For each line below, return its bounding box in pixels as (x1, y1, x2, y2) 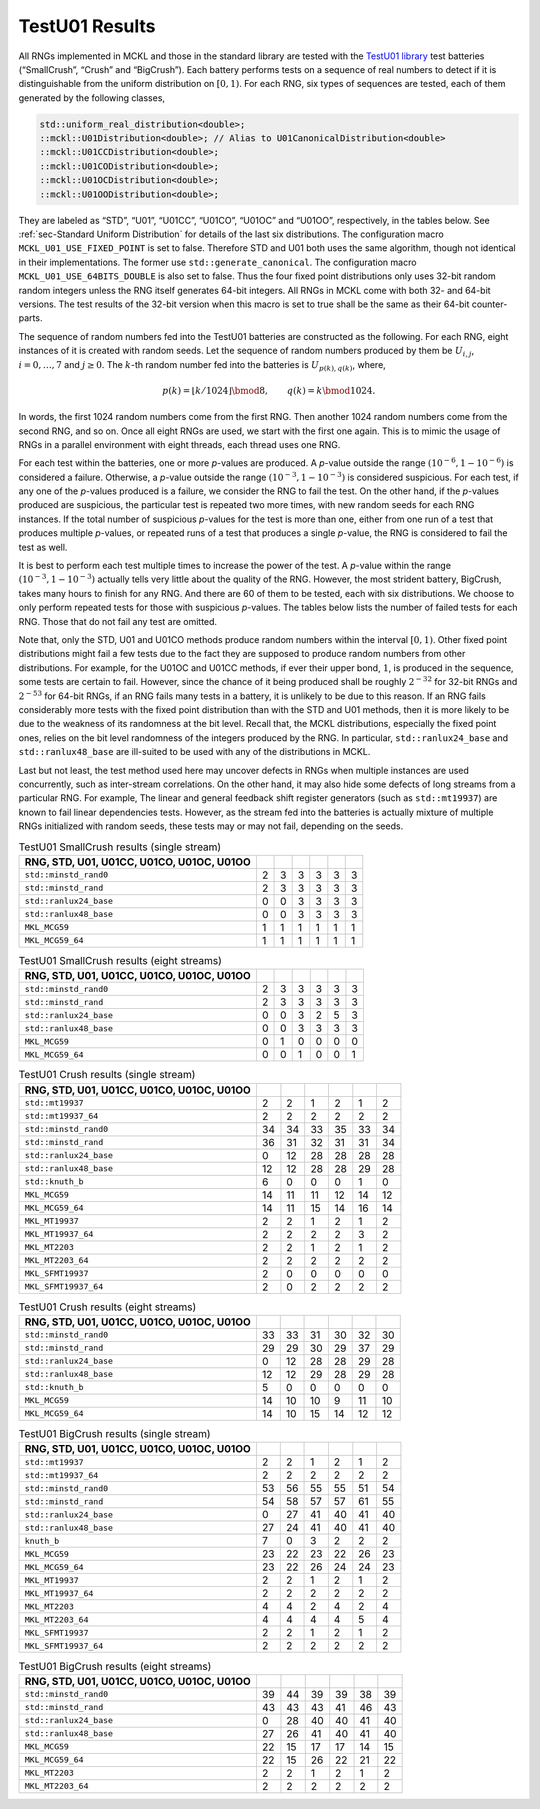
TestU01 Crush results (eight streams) (18, 1300, 197, 1314)
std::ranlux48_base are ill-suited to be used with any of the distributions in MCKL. (18, 746, 371, 758)
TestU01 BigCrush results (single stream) (18, 1427, 211, 1441)
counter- (471, 298, 508, 310)
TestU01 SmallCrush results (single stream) (18, 840, 222, 854)
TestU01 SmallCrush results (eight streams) (18, 954, 222, 968)
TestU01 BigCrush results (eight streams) (18, 1659, 212, 1673)
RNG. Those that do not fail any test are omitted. (18, 615, 218, 627)
